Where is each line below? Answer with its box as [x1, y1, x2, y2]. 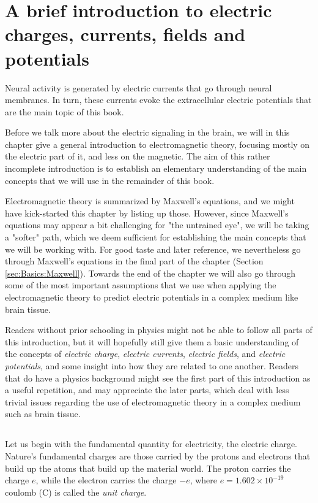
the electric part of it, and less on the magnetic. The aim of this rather [5, 150, 270, 163]
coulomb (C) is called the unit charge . [5, 485, 147, 498]
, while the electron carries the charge [35, 474, 177, 486]
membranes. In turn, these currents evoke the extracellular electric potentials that [5, 93, 312, 106]
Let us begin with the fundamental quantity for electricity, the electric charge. [5, 437, 297, 450]
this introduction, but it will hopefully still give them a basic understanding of [5, 335, 299, 348]
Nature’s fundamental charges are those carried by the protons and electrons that [5, 449, 311, 462]
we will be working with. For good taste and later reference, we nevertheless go [5, 242, 301, 255]
